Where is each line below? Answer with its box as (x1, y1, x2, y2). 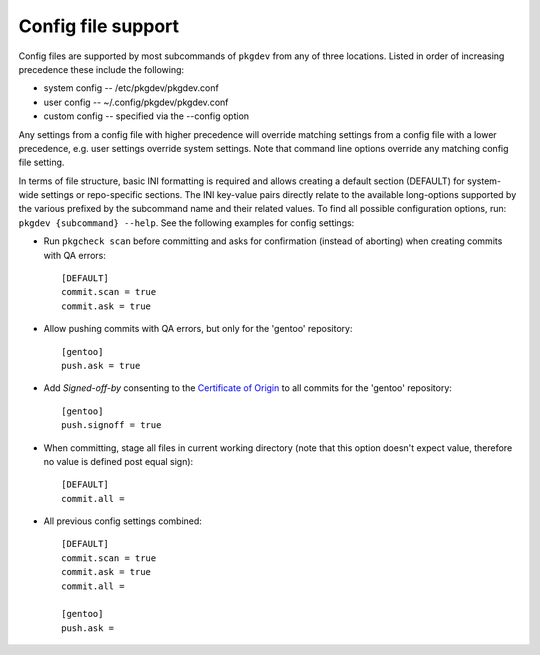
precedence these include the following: (18, 63, 185, 75)
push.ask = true (61, 360, 141, 371)
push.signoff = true (61, 420, 162, 431)
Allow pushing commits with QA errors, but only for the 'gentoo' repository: (43, 323, 353, 335)
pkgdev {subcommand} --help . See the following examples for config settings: (18, 216, 355, 229)
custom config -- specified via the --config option (43, 110, 250, 122)
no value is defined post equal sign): (43, 455, 194, 467)
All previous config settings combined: (43, 515, 202, 527)
